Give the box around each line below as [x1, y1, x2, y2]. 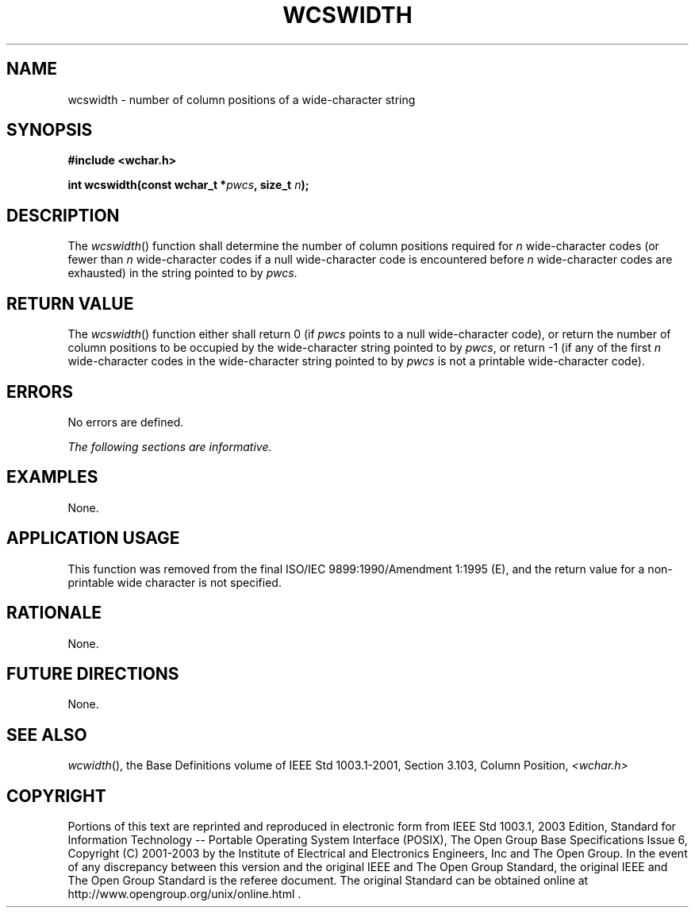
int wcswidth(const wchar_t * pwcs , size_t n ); [67, 178, 309, 192]
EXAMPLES [6, 467, 98, 488]
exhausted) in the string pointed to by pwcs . [67, 266, 298, 280]
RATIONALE [6, 603, 102, 623]
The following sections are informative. [67, 439, 272, 453]
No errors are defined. [67, 415, 184, 429]
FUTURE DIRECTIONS [6, 663, 179, 684]
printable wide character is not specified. [67, 575, 282, 589]
